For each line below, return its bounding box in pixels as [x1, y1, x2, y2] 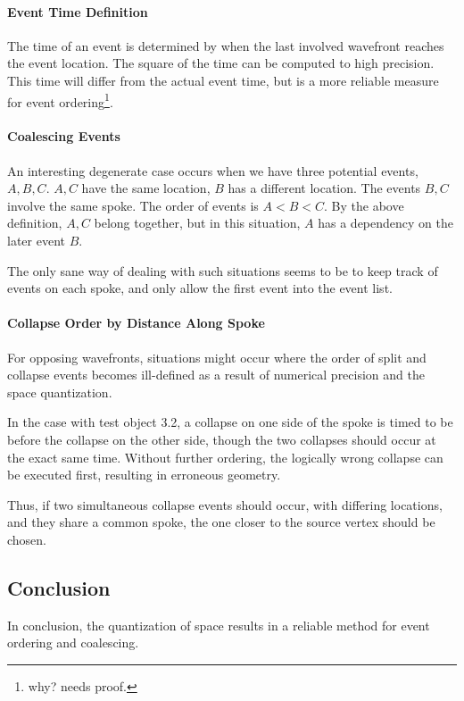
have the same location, [81, 179, 211, 197]
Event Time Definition [7, 2, 148, 21]
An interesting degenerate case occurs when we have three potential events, [7, 161, 418, 179]
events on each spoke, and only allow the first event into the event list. [7, 279, 393, 297]
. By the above [324, 196, 404, 214]
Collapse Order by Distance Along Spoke [7, 313, 265, 332]
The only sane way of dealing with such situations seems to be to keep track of [7, 261, 438, 280]
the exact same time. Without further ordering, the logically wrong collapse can [7, 447, 443, 466]
